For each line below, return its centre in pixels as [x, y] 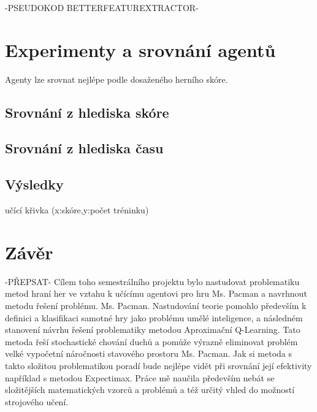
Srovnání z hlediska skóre [87, 112]
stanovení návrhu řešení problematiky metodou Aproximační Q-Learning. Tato [153, 330]
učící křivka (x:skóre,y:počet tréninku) [77, 210]
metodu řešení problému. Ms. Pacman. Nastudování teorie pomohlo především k [156, 305]
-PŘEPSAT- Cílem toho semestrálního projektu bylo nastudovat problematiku [152, 281]
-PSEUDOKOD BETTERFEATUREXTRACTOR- [102, 7]
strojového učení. [37, 401]
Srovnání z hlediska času [84, 148]
